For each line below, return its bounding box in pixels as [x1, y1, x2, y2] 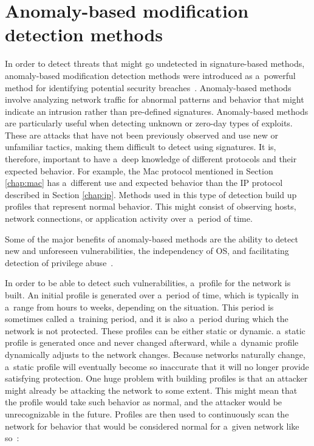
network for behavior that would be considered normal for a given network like [5, 419, 299, 432]
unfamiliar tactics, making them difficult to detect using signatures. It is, [5, 140, 276, 153]
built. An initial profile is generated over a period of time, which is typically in [5, 289, 299, 301]
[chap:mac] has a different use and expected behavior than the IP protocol [5, 176, 283, 189]
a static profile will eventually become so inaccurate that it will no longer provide [5, 360, 309, 372]
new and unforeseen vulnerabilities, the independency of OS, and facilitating [5, 244, 289, 257]
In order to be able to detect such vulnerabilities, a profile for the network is [5, 276, 291, 289]
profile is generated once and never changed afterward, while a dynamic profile [5, 336, 299, 349]
